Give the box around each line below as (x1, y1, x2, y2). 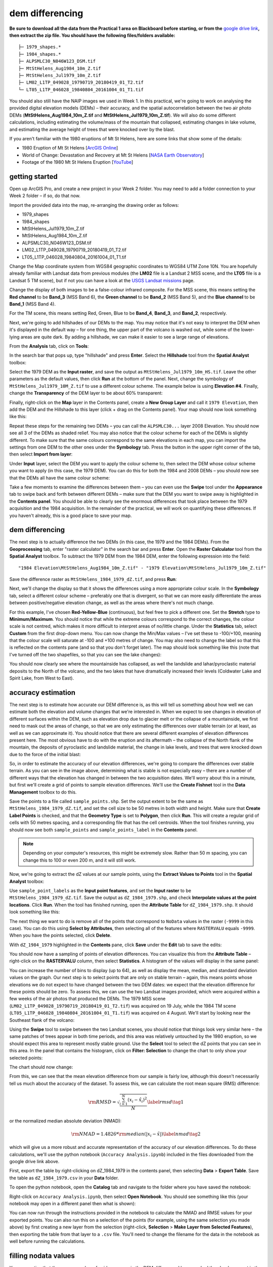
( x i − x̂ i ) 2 (127, 1096, 147, 1104)
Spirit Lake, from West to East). (9, 675, 74, 681)
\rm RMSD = (88, 1099, 116, 1105)
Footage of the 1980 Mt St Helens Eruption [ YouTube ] (22, 159, 133, 165)
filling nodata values (9, 1251, 75, 1260)
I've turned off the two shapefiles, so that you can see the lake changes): (9, 651, 162, 657)
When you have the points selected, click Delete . (9, 933, 112, 939)
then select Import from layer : (9, 451, 73, 457)
